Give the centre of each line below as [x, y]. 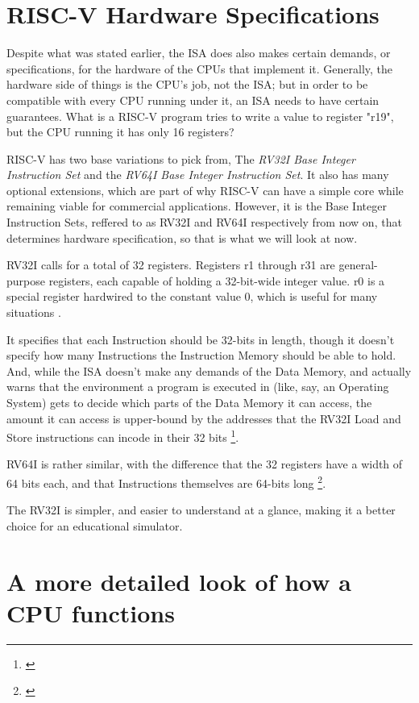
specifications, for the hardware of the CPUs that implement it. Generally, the [200, 68]
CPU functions [91, 612]
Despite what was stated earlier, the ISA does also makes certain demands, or [199, 53]
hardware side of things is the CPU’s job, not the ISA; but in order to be [187, 84]
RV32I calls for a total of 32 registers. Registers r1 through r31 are [171, 265]
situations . [34, 312]
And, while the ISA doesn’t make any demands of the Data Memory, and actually [209, 370]
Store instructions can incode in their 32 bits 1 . [123, 436]
